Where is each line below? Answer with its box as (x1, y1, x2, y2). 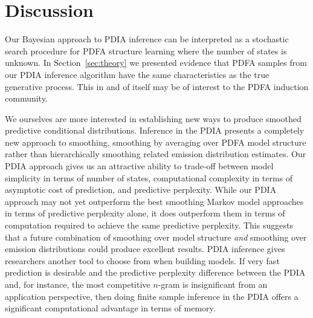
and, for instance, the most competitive (5, 278, 150, 290)
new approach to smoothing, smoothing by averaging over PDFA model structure (5, 135, 306, 148)
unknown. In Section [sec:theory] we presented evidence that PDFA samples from (5, 56, 307, 69)
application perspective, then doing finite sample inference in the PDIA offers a (5, 290, 298, 302)
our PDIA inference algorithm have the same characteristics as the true (5, 68, 269, 80)
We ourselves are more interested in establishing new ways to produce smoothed (5, 112, 302, 125)
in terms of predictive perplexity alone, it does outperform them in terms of (5, 207, 285, 219)
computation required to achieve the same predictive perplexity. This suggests (5, 219, 293, 232)
